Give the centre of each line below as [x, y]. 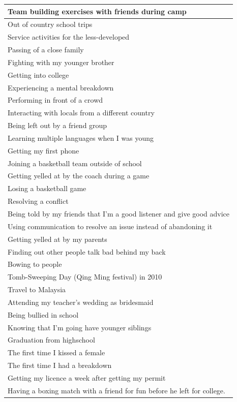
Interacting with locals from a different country [81, 113]
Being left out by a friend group [57, 125]
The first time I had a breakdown [60, 365]
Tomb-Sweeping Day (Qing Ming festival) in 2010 [85, 277]
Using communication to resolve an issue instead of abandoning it [110, 226]
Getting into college [38, 74]
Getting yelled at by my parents [57, 239]
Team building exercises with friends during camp [97, 11]
